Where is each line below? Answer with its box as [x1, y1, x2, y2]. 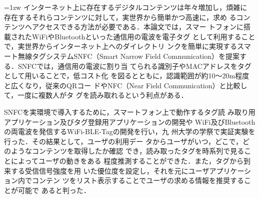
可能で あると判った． [17, 185, 90, 195]
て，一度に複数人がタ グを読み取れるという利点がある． [4, 90, 188, 100]
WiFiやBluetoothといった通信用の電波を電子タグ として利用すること [31, 31, 255, 41]
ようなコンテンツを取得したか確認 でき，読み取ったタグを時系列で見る [10, 146, 244, 156]
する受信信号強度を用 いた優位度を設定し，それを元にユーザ [10, 165, 209, 176]
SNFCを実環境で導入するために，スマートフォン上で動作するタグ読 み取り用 [4, 106, 255, 117]
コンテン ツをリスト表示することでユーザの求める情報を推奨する [31, 175, 244, 186]
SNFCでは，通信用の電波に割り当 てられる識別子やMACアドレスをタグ [17, 60, 251, 71]
